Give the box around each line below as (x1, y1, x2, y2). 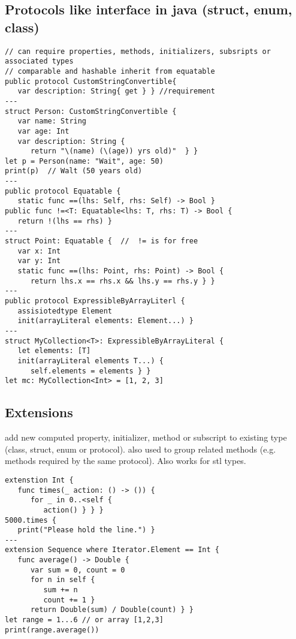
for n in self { (30, 575, 95, 584)
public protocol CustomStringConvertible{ (5, 77, 177, 86)
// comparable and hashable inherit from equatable (5, 67, 215, 76)
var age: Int (17, 126, 70, 135)
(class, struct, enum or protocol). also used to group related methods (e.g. (5, 442, 276, 455)
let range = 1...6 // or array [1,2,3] (5, 616, 164, 625)
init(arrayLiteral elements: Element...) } (17, 317, 194, 325)
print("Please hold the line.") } (17, 526, 155, 535)
